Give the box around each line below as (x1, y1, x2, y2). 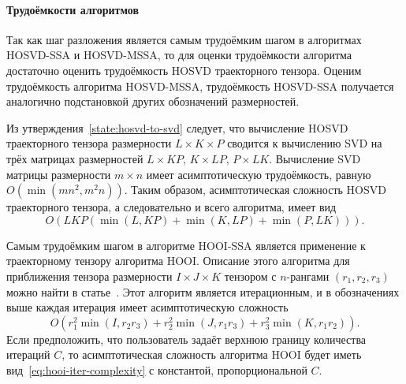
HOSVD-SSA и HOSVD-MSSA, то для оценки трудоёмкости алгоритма (6, 47, 352, 63)
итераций (6, 346, 50, 363)
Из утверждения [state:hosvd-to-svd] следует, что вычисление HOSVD (6, 119, 348, 136)
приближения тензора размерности (6, 267, 173, 284)
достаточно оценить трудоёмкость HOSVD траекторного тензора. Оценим (6, 62, 362, 78)
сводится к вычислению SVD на (227, 135, 382, 151)
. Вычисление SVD (269, 150, 361, 166)
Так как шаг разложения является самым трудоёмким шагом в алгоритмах (6, 31, 362, 47)
